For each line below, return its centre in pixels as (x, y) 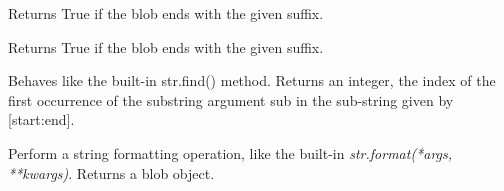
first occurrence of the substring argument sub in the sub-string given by (231, 99)
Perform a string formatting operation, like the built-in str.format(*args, (230, 152)
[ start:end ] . (41, 119)
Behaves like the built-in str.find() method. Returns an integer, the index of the (252, 80)
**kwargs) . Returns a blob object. (111, 172)
